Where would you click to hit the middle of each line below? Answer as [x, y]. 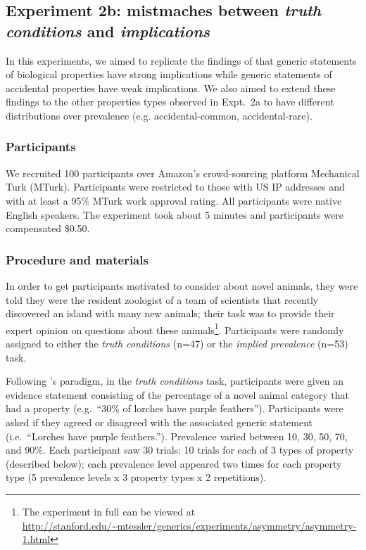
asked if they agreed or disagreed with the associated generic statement [159, 422]
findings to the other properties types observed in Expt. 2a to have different [170, 102]
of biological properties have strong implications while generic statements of [169, 74]
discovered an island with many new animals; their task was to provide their [170, 313]
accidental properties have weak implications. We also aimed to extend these [171, 88]
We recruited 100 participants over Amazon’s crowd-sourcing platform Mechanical [183, 173]
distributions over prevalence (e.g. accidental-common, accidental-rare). [159, 115]
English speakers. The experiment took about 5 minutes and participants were [175, 214]
